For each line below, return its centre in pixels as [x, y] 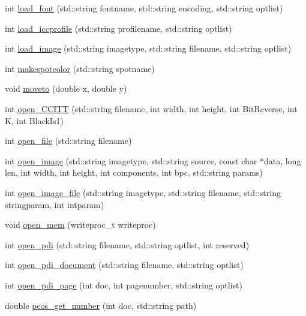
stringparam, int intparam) [55, 204]
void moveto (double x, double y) [66, 88]
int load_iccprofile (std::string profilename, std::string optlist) [118, 28]
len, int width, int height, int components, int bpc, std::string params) [134, 172]
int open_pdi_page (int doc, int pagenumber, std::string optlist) [124, 285]
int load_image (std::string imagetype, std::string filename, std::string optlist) [148, 48]
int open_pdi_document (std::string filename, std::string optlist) [124, 265]
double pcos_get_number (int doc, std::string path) [101, 305]
